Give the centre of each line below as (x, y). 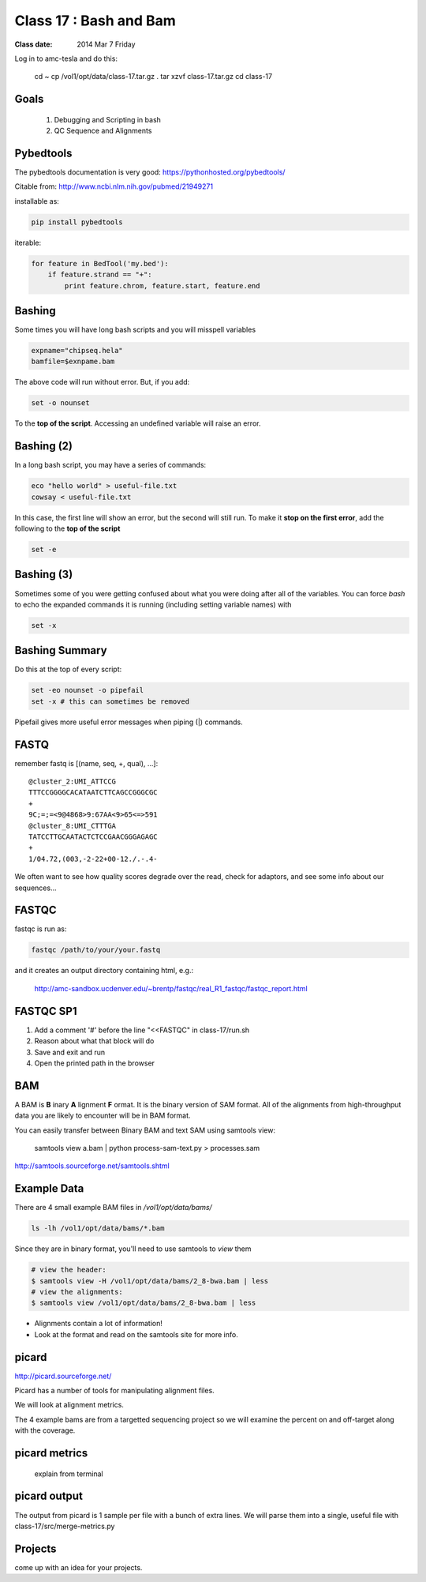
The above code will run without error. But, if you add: (102, 382)
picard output (49, 1496)
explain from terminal (69, 1474)
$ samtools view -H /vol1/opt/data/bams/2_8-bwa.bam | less (150, 1281)
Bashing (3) (44, 575)
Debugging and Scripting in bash (108, 119)
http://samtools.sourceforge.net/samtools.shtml (92, 1166)
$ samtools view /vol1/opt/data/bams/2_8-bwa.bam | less (144, 1303)
